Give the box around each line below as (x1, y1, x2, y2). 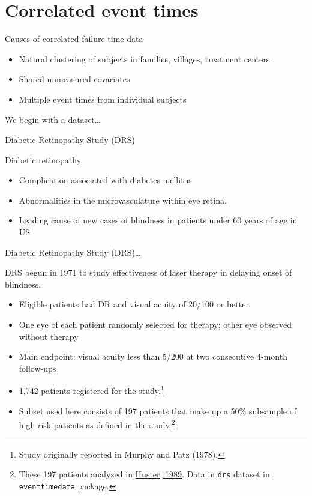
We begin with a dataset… (5, 113, 101, 126)
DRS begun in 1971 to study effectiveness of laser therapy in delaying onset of (5, 266, 292, 279)
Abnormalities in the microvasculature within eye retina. (19, 193, 227, 206)
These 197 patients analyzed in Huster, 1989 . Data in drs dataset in (19, 468, 270, 480)
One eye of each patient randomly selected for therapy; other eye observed (19, 318, 292, 331)
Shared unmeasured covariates (19, 73, 130, 85)
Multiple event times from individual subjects (19, 92, 187, 105)
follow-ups (19, 361, 56, 374)
